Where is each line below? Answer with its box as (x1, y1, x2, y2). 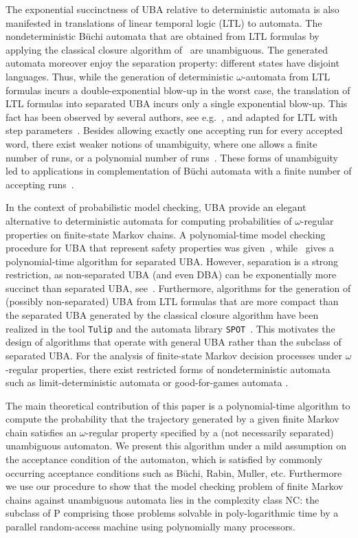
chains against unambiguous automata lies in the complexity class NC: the (5, 492, 320, 506)
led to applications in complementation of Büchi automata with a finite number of (5, 164, 352, 178)
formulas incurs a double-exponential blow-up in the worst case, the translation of (5, 82, 350, 97)
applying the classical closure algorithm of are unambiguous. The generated (5, 42, 328, 56)
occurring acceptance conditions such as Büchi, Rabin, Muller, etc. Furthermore (5, 465, 342, 480)
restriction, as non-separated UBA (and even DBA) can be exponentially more (5, 267, 337, 282)
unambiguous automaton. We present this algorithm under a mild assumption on (5, 438, 346, 453)
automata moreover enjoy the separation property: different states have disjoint (5, 56, 339, 70)
